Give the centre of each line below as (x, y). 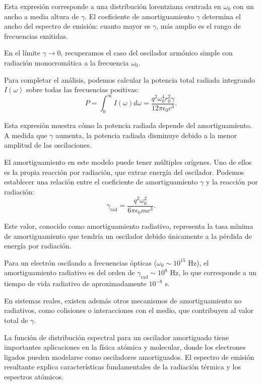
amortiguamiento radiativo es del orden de (70, 272)
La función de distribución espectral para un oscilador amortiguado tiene (117, 337)
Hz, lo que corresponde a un (213, 272)
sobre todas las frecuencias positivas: (83, 89)
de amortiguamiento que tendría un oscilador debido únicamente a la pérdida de (128, 236)
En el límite (22, 53)
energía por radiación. (38, 246)
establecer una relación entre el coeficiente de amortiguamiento (101, 182)
